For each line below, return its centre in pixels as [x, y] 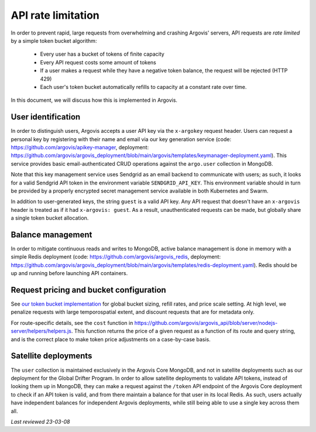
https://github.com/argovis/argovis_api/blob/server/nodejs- [206, 323]
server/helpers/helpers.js [41, 331]
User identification [46, 117]
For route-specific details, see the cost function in [72, 323]
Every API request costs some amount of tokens [98, 62]
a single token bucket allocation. [50, 218]
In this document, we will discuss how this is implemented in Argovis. [94, 100]
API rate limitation [55, 15]
